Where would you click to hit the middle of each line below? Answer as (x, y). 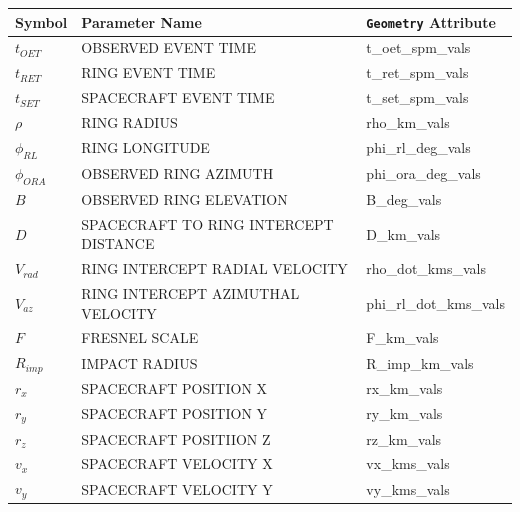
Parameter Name (141, 21)
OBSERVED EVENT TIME (168, 47)
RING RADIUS (129, 121)
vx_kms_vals (408, 463)
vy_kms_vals (408, 488)
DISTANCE (118, 243)
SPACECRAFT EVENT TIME (178, 97)
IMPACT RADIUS (139, 362)
